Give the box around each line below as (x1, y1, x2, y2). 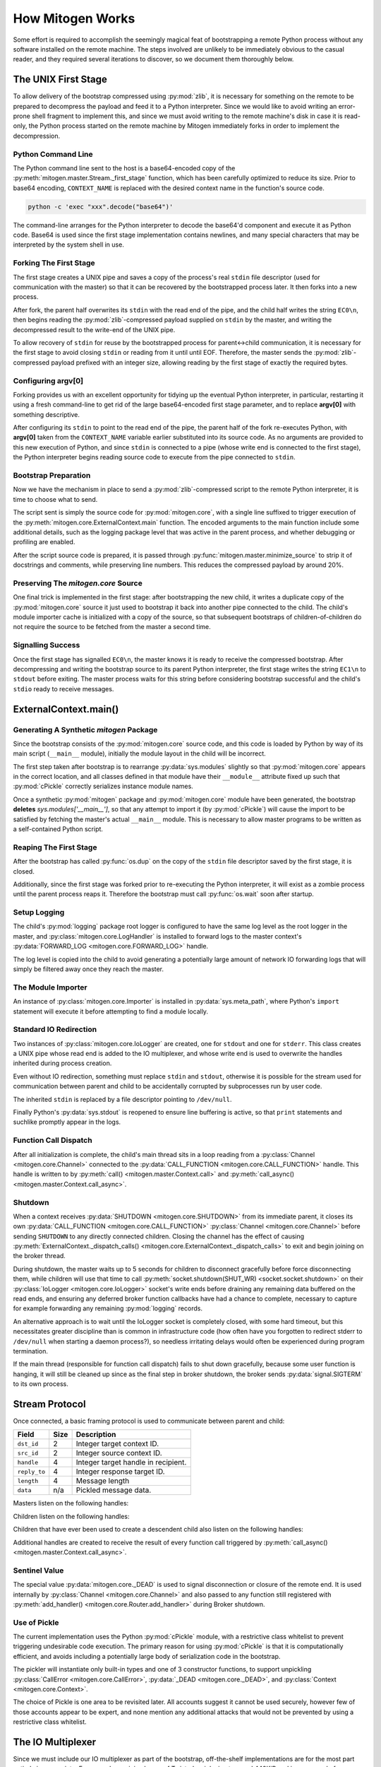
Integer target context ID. (75, 1439, 159, 1449)
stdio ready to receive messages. (13, 684, 114, 693)
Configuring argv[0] (13, 375, 84, 385)
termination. (13, 1346, 49, 1355)
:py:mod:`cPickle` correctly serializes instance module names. (13, 782, 193, 791)
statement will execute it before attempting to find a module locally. (13, 1007, 208, 1016)
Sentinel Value (13, 1566, 64, 1575)
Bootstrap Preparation (13, 470, 91, 480)
